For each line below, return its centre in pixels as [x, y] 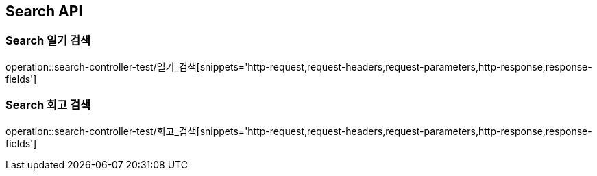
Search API [44, 11]
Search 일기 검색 [48, 41]
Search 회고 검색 [48, 105]
